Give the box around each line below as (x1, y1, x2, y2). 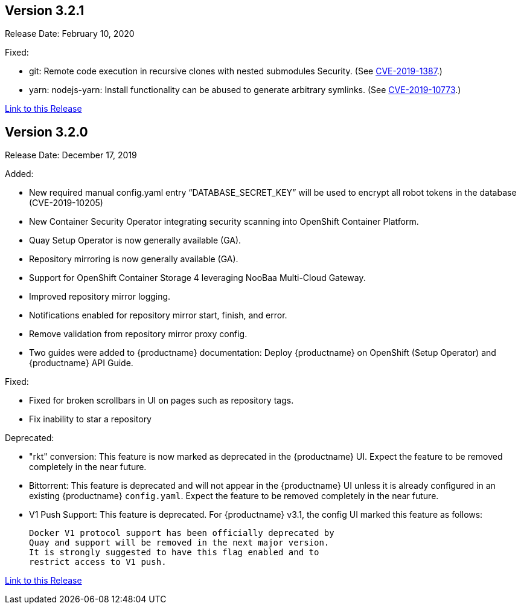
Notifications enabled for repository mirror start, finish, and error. (29, 310, 287, 321)
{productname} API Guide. (29, 358, 133, 369)
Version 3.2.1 (5, 3, 85, 18)
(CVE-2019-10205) (29, 198, 103, 208)
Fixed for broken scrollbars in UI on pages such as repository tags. (29, 395, 294, 406)
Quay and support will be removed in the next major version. (29, 538, 330, 548)
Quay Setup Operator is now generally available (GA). (29, 235, 241, 246)
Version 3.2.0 (5, 124, 88, 140)
